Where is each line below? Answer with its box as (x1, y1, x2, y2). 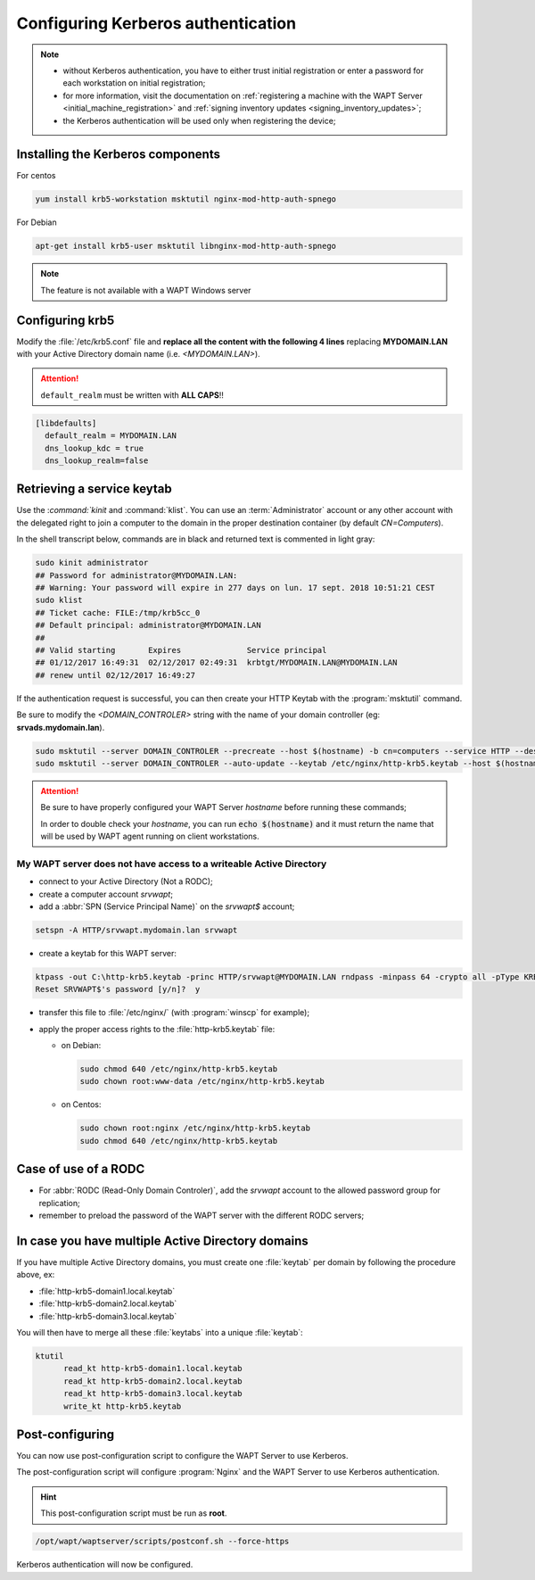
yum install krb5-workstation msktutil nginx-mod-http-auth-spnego (35, 194, 337, 204)
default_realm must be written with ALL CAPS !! (40, 389, 225, 401)
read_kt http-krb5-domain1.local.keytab (63, 1363, 243, 1374)
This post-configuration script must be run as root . (40, 1508, 227, 1518)
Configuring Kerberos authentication (16, 13, 297, 33)
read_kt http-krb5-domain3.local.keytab (63, 1388, 243, 1399)
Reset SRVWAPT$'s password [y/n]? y (35, 984, 201, 995)
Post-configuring (16, 1427, 115, 1442)
